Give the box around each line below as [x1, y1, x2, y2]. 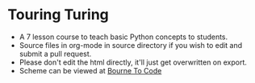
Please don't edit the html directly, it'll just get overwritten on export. [19, 57, 248, 67]
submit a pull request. [19, 49, 92, 58]
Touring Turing [7, 6, 110, 24]
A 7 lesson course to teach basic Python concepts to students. [19, 32, 228, 41]
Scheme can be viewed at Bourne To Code [19, 65, 162, 75]
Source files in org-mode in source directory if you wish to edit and [19, 40, 243, 49]
